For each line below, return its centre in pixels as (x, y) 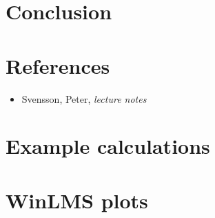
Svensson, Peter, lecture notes (84, 98)
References (58, 65)
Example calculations (108, 146)
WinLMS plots (77, 200)
